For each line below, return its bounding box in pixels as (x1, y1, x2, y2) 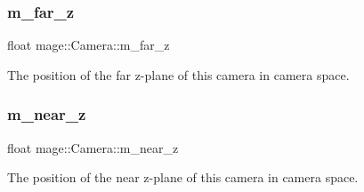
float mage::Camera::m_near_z (7, 138, 179, 156)
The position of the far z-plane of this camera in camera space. (7, 65, 350, 84)
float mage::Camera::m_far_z (7, 36, 170, 54)
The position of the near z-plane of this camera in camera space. (7, 168, 359, 187)
